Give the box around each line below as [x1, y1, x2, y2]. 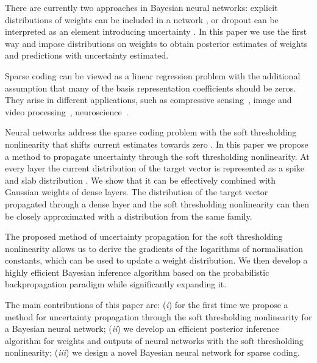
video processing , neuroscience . [5, 105, 129, 118]
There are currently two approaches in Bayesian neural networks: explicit [5, 1, 278, 13]
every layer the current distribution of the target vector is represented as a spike [5, 162, 305, 174]
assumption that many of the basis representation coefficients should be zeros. [5, 81, 296, 94]
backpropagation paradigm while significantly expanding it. [5, 278, 227, 290]
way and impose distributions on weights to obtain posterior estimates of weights [5, 37, 308, 49]
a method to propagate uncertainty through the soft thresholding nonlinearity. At [5, 149, 310, 162]
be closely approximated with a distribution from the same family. [5, 209, 252, 222]
